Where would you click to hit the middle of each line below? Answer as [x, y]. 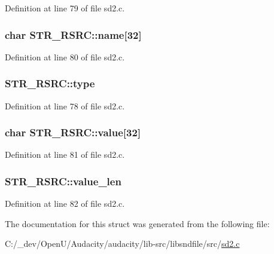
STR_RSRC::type [50, 83]
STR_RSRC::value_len [63, 181]
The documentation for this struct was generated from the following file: [137, 223]
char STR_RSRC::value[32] [73, 132]
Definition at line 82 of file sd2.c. [65, 203]
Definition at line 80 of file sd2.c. [65, 56]
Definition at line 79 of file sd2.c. [65, 8]
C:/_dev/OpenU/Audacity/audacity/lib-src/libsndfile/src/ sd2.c [122, 244]
